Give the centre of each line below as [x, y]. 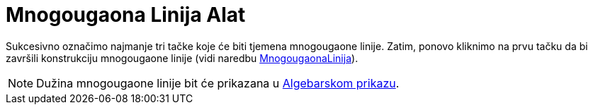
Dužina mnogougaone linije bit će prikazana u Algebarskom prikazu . [218, 83]
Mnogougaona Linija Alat [126, 15]
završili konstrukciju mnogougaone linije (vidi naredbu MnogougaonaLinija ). [182, 58]
